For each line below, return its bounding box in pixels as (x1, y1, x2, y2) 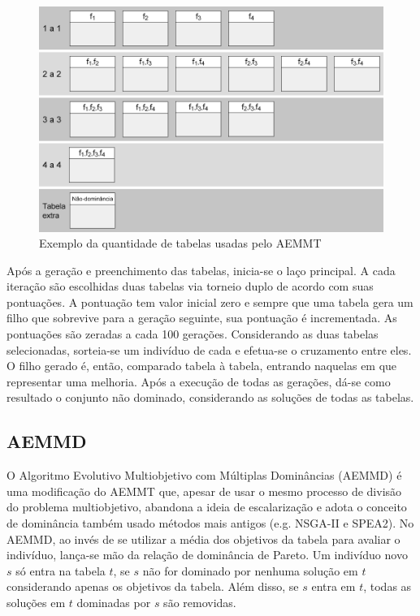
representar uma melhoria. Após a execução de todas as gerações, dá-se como (6, 373, 391, 390)
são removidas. (163, 594, 236, 610)
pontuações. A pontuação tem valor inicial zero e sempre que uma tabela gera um (6, 293, 414, 310)
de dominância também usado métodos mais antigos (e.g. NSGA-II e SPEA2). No (6, 515, 414, 532)
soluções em (6, 594, 66, 610)
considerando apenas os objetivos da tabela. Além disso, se (6, 578, 299, 595)
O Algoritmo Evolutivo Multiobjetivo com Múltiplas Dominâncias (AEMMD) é (6, 467, 402, 484)
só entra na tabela (15, 562, 106, 579)
